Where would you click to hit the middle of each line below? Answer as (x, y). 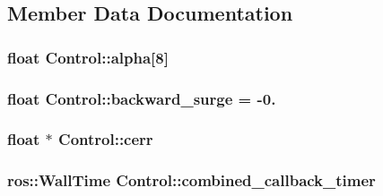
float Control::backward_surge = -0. (142, 98)
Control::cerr (106, 139)
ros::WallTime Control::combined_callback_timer (191, 180)
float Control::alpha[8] (88, 57)
